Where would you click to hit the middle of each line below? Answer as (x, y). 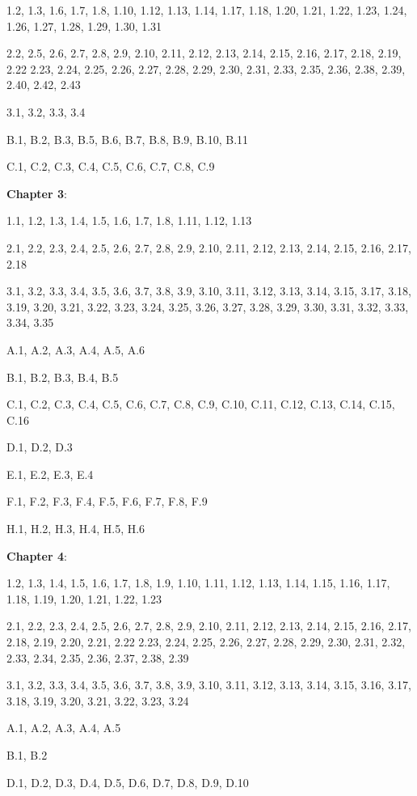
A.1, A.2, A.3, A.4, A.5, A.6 (76, 349)
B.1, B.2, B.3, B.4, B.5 (63, 377)
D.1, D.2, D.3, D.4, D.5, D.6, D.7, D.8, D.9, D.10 (128, 782)
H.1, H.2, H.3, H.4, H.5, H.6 (76, 529)
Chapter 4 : (37, 555)
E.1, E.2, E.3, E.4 (50, 474)
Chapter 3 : (37, 193)
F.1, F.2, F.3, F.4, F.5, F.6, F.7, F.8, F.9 (107, 501)
